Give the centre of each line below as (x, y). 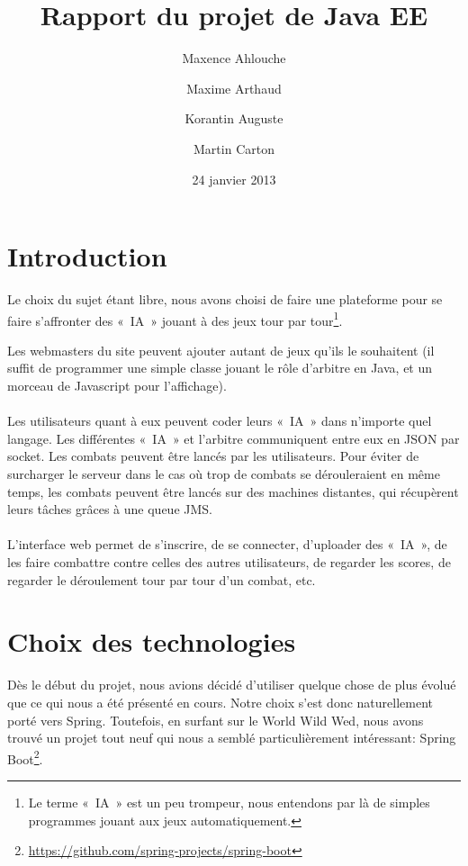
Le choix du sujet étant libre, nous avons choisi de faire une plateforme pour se (225, 299)
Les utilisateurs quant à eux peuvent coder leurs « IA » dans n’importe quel (220, 421)
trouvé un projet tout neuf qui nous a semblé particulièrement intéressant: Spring (232, 738)
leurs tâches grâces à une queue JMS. (110, 509)
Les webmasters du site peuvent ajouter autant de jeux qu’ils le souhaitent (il (221, 350)
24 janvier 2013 (234, 179)
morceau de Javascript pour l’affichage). (117, 386)
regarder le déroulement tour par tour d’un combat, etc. (162, 579)
